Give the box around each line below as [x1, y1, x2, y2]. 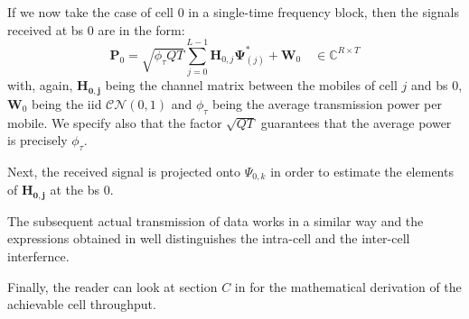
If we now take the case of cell [7, 3, 174, 21]
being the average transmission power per [212, 94, 442, 113]
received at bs [7, 20, 84, 39]
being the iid [32, 94, 102, 113]
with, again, [7, 76, 73, 95]
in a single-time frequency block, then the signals [188, 3, 459, 21]
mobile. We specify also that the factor [7, 113, 222, 132]
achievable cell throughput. [7, 295, 156, 314]
